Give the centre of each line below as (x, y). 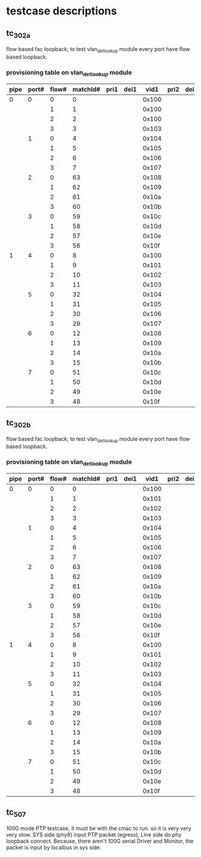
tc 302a (19, 34)
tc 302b (19, 423)
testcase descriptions (62, 11)
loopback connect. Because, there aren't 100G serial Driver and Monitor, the (100, 841)
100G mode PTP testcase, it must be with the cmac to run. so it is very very (99, 828)
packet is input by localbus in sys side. (54, 847)
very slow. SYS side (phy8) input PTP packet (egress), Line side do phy (94, 834)
